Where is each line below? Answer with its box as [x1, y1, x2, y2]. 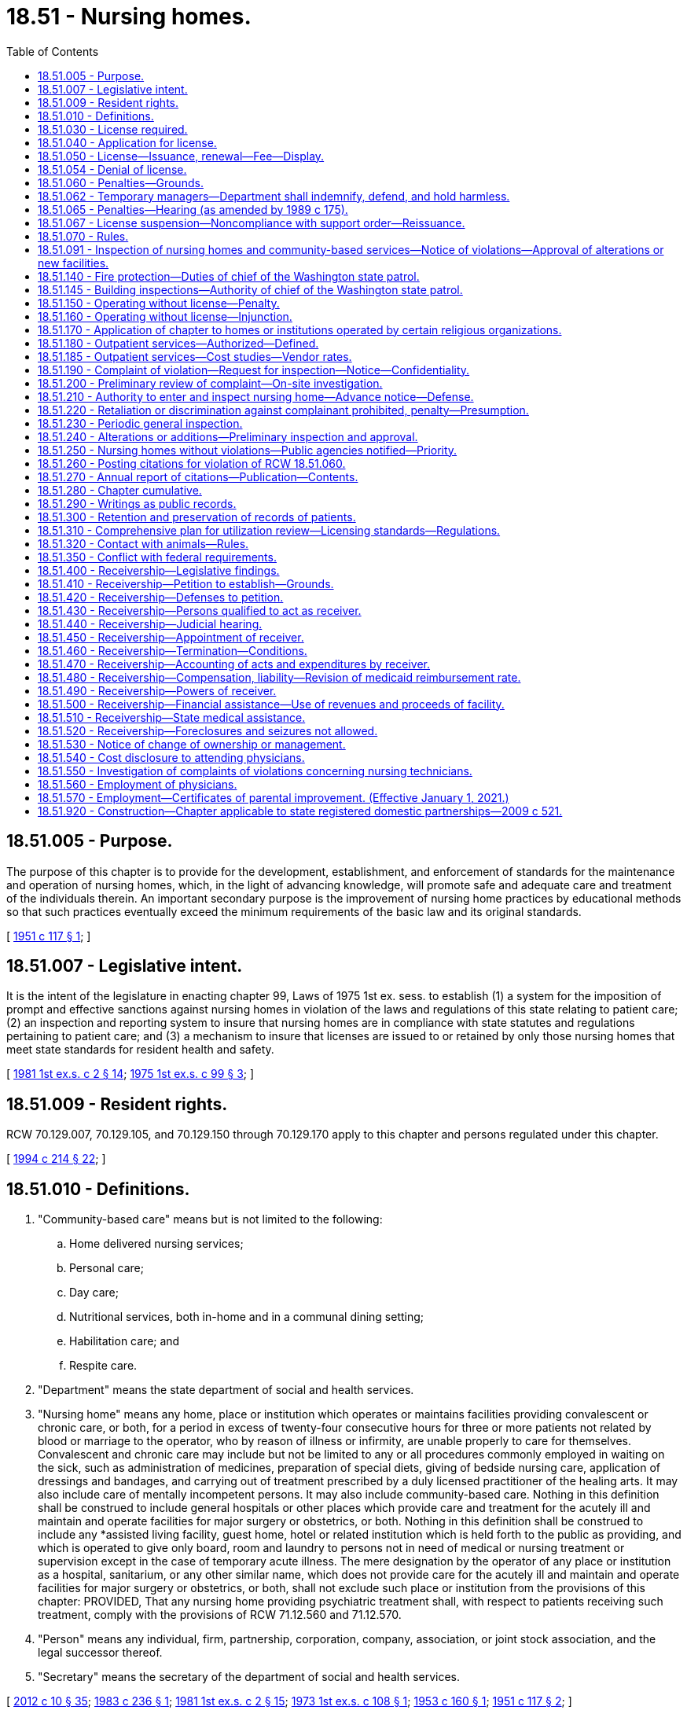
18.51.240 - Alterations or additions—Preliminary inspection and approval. [38, 429, 418, 443]
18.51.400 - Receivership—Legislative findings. [38, 563, 280, 577]
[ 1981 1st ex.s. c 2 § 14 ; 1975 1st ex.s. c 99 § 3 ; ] [6, 1067, 255, 1081]
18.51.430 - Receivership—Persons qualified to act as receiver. [38, 603, 362, 617]
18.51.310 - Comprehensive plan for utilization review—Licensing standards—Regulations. [38, 523, 501, 537]
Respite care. [69, 1359, 138, 1373]
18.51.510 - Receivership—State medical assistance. [38, 710, 306, 724]
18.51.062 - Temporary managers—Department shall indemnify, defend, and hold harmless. [38, 189, 510, 203]
